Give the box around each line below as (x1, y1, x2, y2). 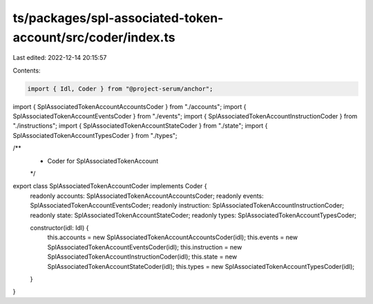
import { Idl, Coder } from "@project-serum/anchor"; (27, 85, 213, 92)
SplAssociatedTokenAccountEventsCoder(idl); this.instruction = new (47, 243, 242, 251)
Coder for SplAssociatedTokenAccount (47, 156, 159, 165)
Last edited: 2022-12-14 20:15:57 (12, 54, 107, 62)
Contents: (12, 66, 41, 74)
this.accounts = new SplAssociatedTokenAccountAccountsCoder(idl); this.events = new (47, 233, 298, 241)
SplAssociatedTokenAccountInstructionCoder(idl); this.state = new (47, 252, 238, 261)
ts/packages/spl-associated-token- (12, 10, 224, 26)
